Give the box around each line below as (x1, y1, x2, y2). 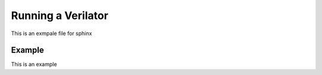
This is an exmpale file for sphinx (11, 30, 92, 37)
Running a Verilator (11, 9, 109, 22)
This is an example (11, 61, 57, 68)
